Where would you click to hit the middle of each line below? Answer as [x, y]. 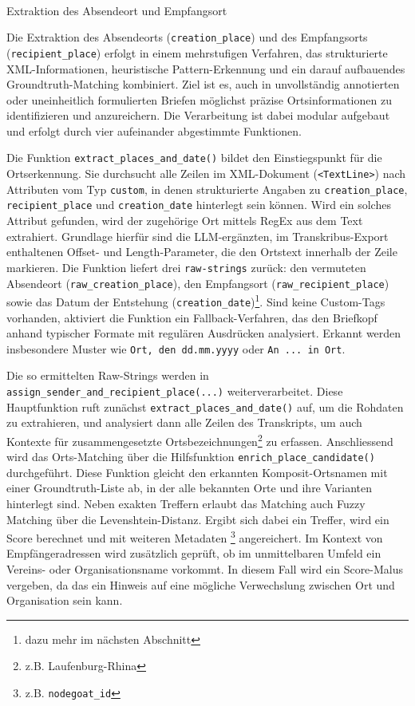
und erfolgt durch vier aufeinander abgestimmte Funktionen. [154, 130]
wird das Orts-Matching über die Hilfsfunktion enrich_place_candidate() [191, 457]
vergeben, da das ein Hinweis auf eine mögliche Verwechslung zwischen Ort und [201, 584]
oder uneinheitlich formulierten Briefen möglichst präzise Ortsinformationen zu [199, 99]
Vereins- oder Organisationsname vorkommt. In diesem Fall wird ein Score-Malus [205, 568]
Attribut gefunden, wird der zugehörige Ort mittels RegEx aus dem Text [185, 221]
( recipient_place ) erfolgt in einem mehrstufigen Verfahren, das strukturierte [197, 52]
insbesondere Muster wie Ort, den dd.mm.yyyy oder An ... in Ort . [176, 348]
